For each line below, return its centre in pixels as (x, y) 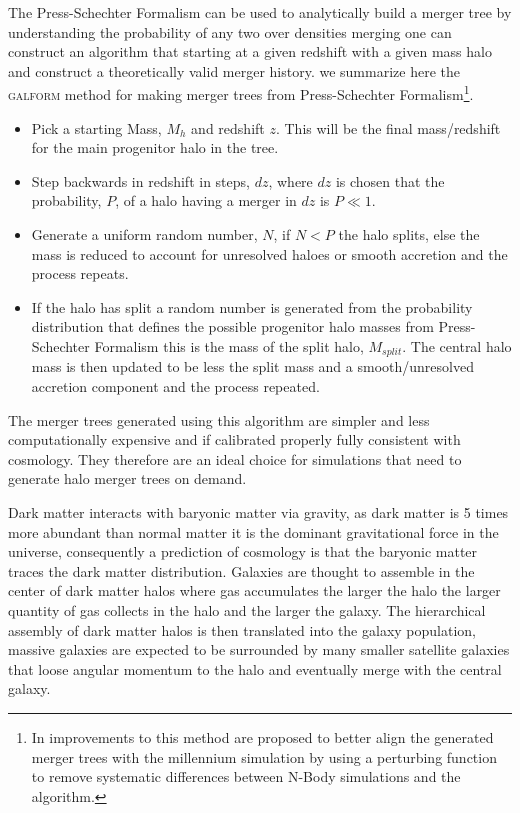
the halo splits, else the (409, 234)
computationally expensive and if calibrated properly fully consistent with (234, 439)
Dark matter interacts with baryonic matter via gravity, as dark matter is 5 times (258, 511)
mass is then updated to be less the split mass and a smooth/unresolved (252, 366)
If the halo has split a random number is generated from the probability (252, 306)
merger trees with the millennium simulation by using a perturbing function (264, 756)
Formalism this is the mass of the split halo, (229, 345)
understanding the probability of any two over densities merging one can (230, 31)
